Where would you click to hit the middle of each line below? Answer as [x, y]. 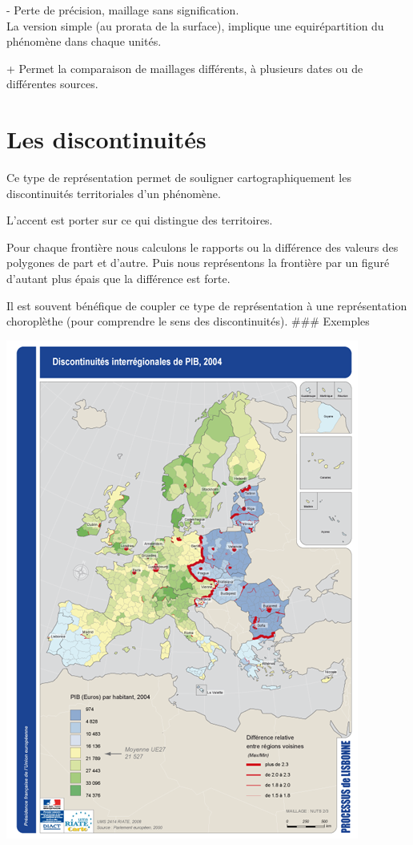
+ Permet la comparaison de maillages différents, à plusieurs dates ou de [185, 68]
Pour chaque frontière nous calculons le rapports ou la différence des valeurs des [202, 247]
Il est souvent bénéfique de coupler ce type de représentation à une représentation [207, 305]
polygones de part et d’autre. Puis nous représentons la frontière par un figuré [198, 263]
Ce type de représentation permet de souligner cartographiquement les [179, 178]
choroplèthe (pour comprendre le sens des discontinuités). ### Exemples [188, 321]
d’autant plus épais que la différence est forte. [118, 279]
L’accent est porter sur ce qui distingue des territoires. [140, 220]
